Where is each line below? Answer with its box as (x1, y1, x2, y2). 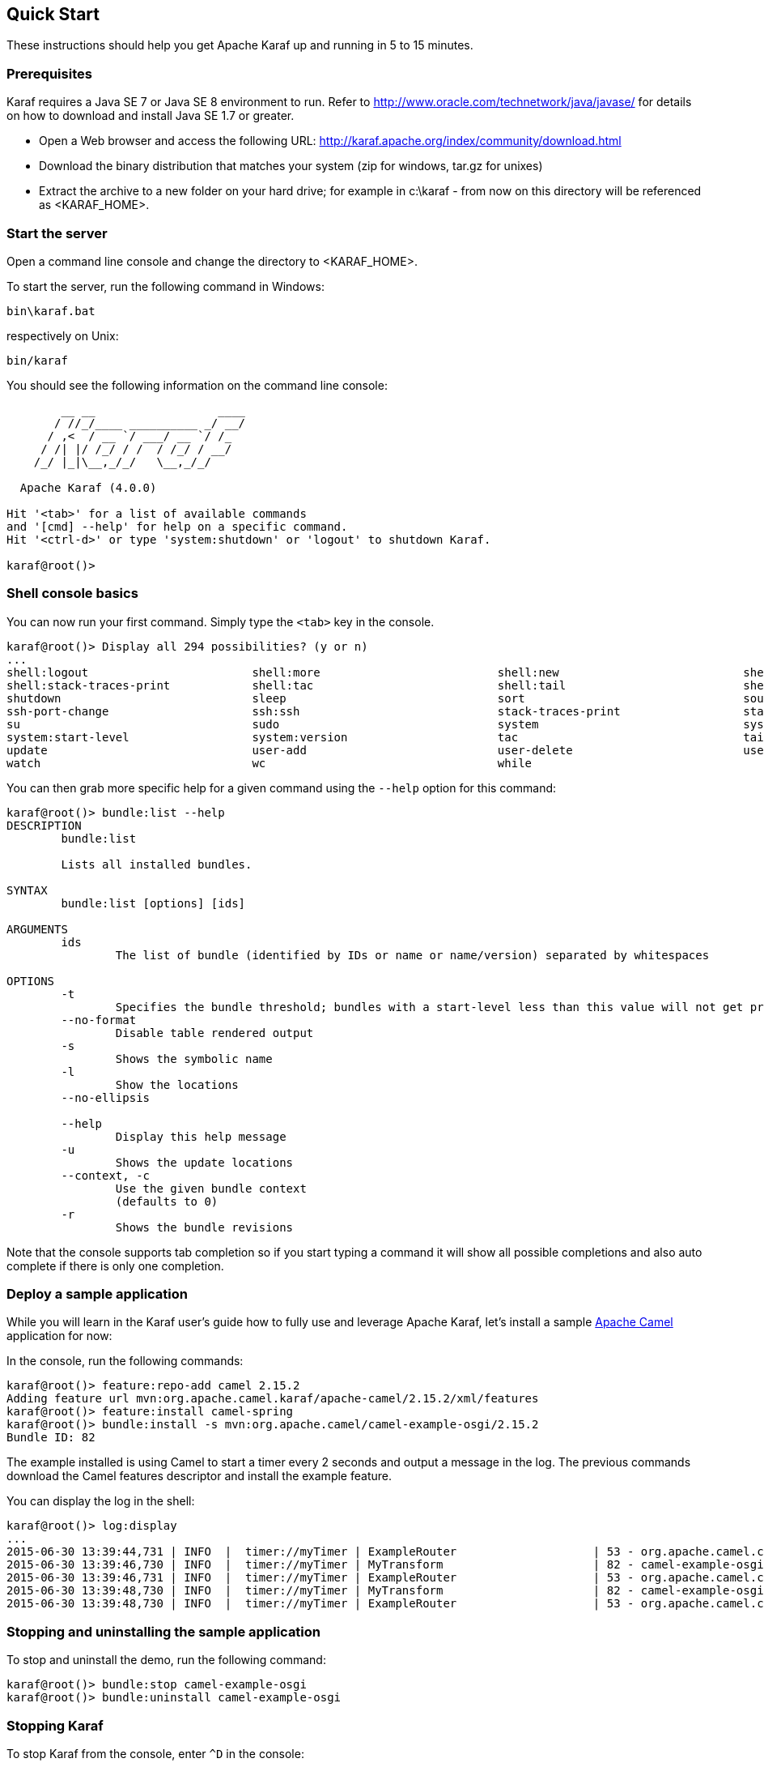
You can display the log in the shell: (6, 1494, 195, 1509)
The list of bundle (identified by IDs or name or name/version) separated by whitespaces (115, 948, 710, 962)
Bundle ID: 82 (6, 1431, 95, 1445)
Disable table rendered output (115, 1026, 314, 1039)
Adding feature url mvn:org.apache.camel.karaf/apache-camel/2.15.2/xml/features (6, 1392, 539, 1406)
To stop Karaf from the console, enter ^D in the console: (6, 1746, 304, 1761)
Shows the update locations (115, 1155, 294, 1169)
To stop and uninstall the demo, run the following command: (6, 1653, 326, 1667)
